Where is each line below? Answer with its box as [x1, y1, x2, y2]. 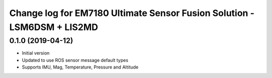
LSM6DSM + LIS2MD [9, 21, 98, 32]
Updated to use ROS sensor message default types [22, 57, 128, 63]
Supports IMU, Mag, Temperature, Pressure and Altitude [22, 64, 139, 70]
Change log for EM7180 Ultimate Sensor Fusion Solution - [9, 7, 254, 18]
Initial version [22, 50, 50, 56]
